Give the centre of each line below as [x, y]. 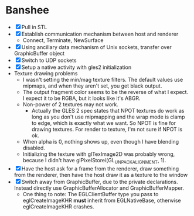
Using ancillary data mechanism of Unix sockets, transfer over [96, 47]
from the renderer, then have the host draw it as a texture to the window [101, 175]
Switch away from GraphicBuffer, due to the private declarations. [100, 182]
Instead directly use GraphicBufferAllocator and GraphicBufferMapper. [99, 188]
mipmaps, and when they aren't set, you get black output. [92, 86]
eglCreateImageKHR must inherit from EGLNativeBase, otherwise [102, 200]
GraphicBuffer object [39, 53]
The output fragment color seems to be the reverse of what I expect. [105, 92]
